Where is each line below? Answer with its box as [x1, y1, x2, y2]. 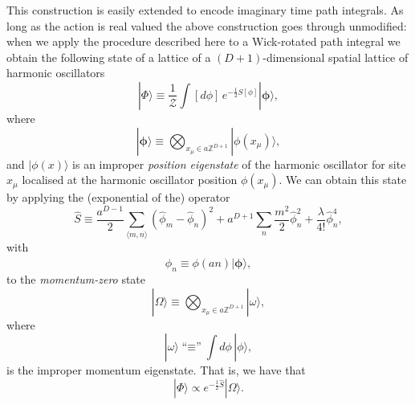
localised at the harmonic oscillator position [22, 171, 238, 188]
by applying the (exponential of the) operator [6, 189, 230, 206]
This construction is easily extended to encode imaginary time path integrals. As [6, 2, 404, 18]
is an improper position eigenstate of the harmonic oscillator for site [72, 155, 406, 172]
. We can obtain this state [279, 171, 407, 188]
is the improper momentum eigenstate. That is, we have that [6, 362, 306, 378]
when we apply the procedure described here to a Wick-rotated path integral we [6, 33, 401, 50]
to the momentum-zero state [6, 271, 146, 288]
